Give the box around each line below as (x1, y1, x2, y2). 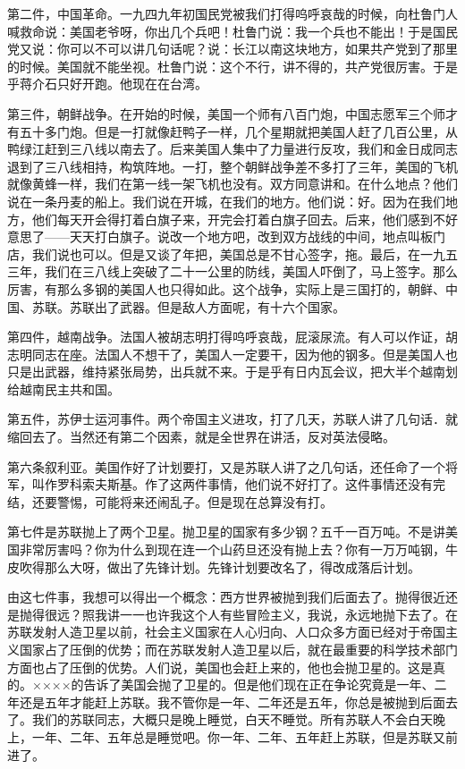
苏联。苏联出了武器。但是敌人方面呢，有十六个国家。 (31, 297, 345, 316)
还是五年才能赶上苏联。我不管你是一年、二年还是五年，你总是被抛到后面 (19, 692, 445, 711)
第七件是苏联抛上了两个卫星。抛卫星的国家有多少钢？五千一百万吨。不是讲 (7, 522, 445, 541)
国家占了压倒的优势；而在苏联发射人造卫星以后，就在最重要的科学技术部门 (19, 640, 458, 658)
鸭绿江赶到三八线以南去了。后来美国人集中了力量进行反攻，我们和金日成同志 (7, 139, 458, 158)
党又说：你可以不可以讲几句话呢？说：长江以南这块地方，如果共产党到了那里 (7, 39, 458, 58)
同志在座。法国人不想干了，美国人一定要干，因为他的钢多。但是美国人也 (31, 344, 458, 363)
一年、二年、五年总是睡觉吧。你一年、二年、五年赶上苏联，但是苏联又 (31, 727, 445, 746)
